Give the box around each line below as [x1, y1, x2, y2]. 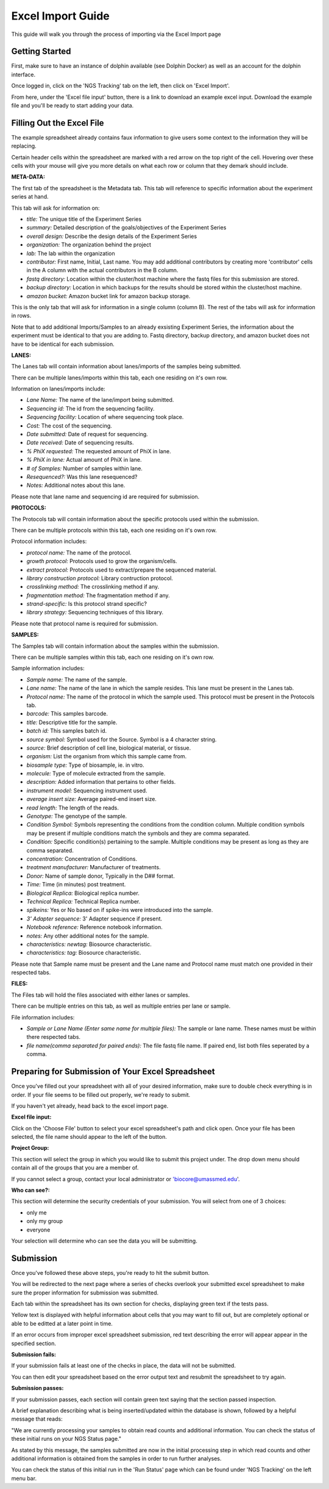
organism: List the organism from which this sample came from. [26, 753, 187, 760]
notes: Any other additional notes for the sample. [26, 932, 149, 939]
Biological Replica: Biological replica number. [26, 889, 140, 897]
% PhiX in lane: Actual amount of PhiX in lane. [26, 456, 142, 464]
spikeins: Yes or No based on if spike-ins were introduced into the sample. [26, 906, 213, 914]
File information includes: [11, 1013, 75, 1021]
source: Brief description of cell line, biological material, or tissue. [26, 744, 191, 752]
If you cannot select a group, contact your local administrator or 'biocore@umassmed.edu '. [11, 1175, 240, 1183]
